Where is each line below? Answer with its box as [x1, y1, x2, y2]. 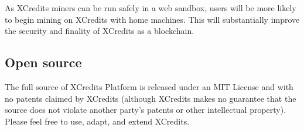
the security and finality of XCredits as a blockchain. [5, 25, 194, 37]
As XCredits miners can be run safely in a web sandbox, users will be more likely [5, 2, 296, 13]
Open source [5, 53, 82, 71]
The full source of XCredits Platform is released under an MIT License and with [5, 80, 293, 92]
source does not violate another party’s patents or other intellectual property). [5, 104, 286, 116]
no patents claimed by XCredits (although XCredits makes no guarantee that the [5, 92, 296, 104]
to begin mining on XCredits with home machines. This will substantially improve [5, 13, 300, 25]
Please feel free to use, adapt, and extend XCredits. [5, 115, 190, 127]
